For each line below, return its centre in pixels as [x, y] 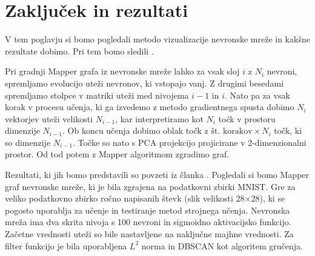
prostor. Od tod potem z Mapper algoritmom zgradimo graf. [117, 154]
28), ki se [268, 198]
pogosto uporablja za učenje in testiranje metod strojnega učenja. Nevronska [148, 210]
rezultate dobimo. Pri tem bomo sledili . [79, 51]
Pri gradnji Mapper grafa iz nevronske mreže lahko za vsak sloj [122, 71]
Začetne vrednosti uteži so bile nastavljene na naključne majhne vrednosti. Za [149, 234]
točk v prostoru [247, 118]
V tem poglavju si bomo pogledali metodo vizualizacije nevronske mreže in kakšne [157, 39]
